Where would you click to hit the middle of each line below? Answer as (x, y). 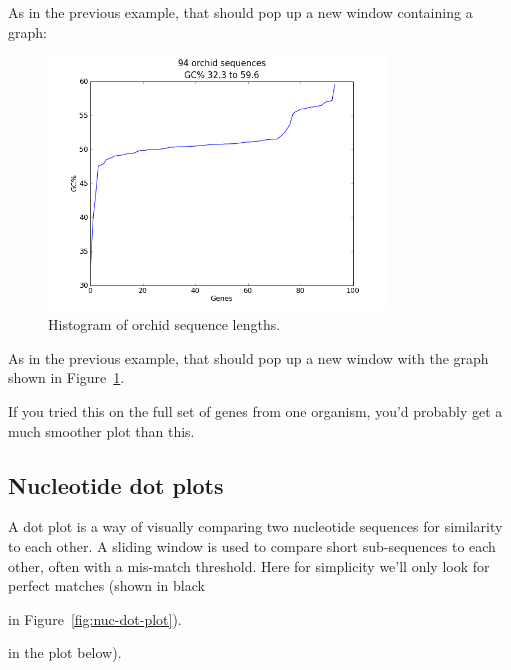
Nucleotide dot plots (116, 484)
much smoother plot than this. (101, 430)
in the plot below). (65, 652)
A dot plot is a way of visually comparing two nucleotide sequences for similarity (255, 526)
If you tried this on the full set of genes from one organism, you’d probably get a (255, 410)
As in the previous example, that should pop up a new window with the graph (248, 357)
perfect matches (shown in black (106, 585)
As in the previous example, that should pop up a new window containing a (240, 12)
